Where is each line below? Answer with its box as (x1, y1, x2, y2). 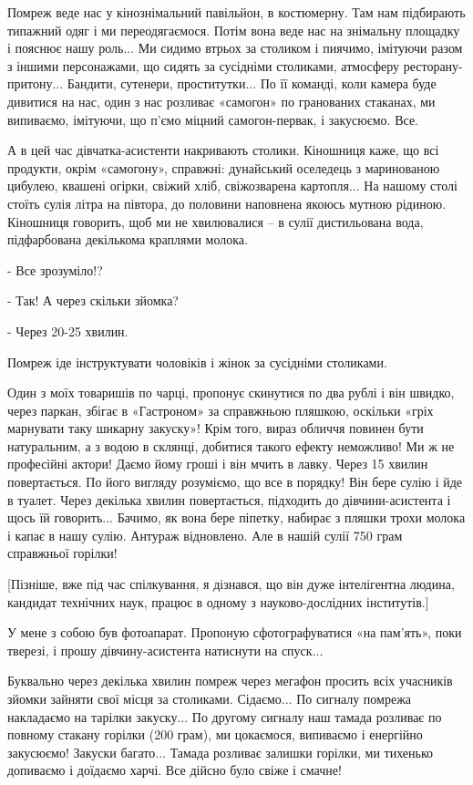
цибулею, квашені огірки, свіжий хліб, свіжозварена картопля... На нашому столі (7, 176, 458, 195)
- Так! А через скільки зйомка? (7, 291, 179, 310)
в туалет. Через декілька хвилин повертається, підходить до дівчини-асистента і (7, 490, 451, 509)
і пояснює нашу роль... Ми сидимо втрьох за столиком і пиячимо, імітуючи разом (7, 38, 463, 57)
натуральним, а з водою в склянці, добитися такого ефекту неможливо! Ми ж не (7, 436, 455, 455)
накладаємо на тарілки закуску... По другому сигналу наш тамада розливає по (7, 707, 442, 726)
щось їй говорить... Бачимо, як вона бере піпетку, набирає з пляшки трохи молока (7, 508, 466, 527)
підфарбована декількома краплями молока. (7, 230, 248, 249)
